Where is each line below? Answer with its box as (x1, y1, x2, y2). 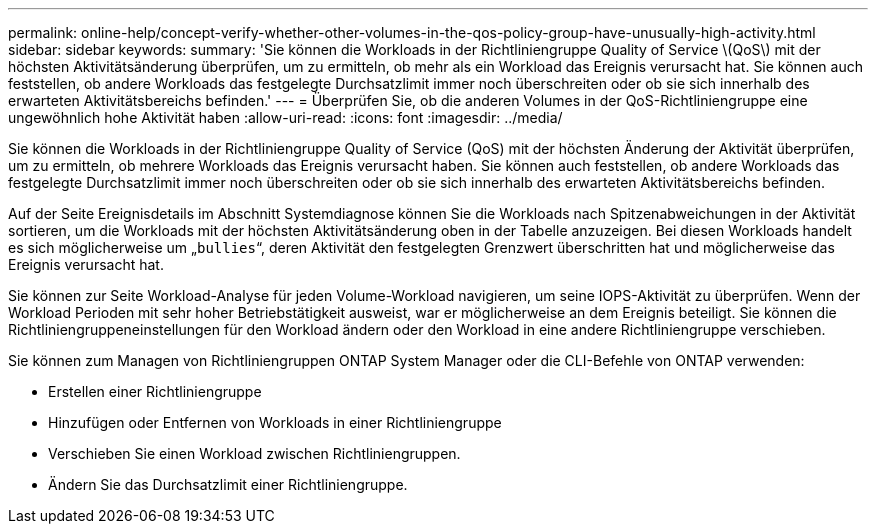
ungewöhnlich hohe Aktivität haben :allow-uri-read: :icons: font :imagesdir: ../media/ (8, 109, 563, 126)
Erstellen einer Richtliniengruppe (48, 383, 262, 400)
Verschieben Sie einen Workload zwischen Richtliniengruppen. (48, 445, 461, 462)
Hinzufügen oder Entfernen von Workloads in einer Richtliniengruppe (48, 414, 502, 431)
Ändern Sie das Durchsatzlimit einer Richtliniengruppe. (48, 476, 408, 493)
